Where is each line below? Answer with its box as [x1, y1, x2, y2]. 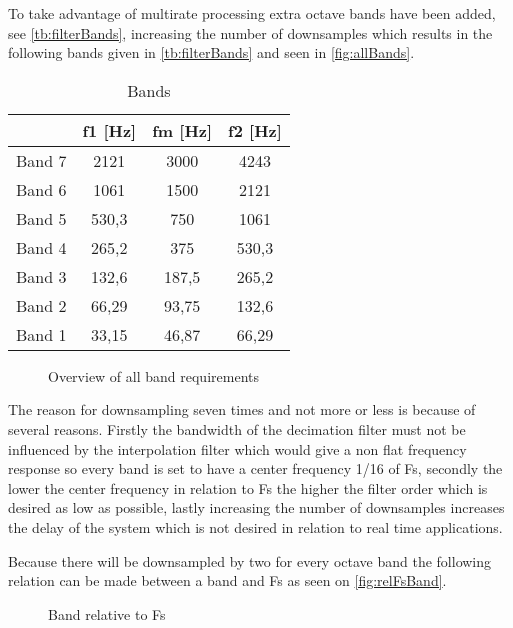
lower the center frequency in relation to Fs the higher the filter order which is [8, 477, 488, 498]
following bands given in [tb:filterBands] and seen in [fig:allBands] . [8, 42, 415, 63]
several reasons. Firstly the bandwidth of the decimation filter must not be [8, 418, 466, 439]
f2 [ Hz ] [228, 118, 282, 142]
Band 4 [16, 235, 67, 259]
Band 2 [16, 293, 67, 317]
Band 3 [16, 264, 67, 288]
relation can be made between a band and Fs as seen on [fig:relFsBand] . [8, 570, 447, 591]
